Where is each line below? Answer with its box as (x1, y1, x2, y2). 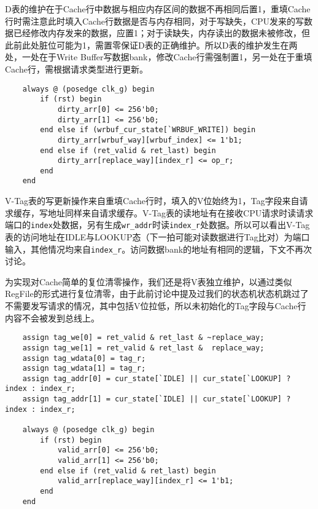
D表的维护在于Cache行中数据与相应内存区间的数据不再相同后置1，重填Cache (5, 2, 311, 15)
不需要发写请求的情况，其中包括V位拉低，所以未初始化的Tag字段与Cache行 (5, 299, 306, 312)
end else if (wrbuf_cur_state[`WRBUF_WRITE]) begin (40, 125, 256, 135)
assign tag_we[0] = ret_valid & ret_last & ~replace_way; (22, 333, 265, 342)
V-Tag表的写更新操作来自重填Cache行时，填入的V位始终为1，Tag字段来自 (5, 194, 300, 207)
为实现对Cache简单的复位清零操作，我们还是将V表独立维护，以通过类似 (5, 275, 292, 288)
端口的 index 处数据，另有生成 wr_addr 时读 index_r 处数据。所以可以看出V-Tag (5, 218, 310, 231)
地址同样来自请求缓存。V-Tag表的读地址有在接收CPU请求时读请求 (47, 206, 314, 219)
